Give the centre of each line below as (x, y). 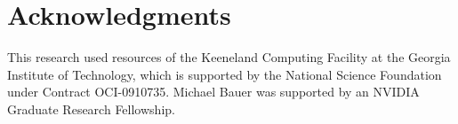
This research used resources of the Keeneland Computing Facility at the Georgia (229, 57)
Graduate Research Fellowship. (91, 108)
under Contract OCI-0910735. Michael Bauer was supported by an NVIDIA (213, 92)
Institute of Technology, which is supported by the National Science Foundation (225, 74)
